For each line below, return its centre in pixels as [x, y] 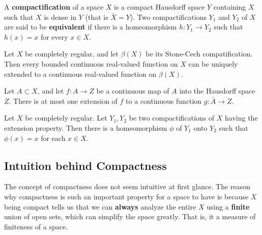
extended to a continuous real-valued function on [80, 74]
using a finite [228, 206]
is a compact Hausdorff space [159, 7]
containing [230, 7]
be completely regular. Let [66, 118]
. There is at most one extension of [63, 100]
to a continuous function [164, 100]
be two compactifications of [172, 118]
